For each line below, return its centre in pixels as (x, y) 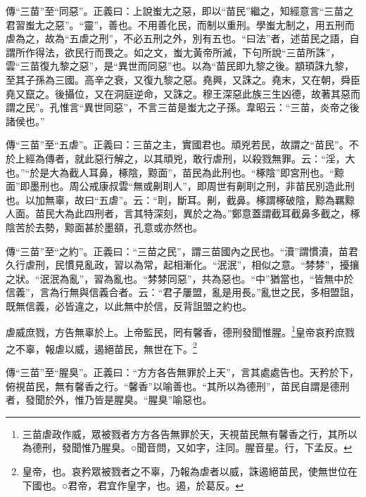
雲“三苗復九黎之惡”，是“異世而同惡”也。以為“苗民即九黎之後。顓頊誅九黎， (180, 66)
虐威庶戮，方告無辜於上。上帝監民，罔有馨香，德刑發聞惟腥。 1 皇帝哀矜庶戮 (180, 331)
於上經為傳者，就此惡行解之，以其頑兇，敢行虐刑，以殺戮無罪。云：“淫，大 (181, 158)
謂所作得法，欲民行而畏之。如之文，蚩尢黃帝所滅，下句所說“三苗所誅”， (173, 52)
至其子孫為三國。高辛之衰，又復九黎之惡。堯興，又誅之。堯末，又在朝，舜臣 (183, 79)
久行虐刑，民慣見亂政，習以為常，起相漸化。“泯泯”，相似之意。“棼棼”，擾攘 (183, 265)
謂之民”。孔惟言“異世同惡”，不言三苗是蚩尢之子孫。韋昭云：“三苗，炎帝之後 (183, 107)
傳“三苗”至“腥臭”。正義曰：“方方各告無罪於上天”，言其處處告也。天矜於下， (182, 372)
